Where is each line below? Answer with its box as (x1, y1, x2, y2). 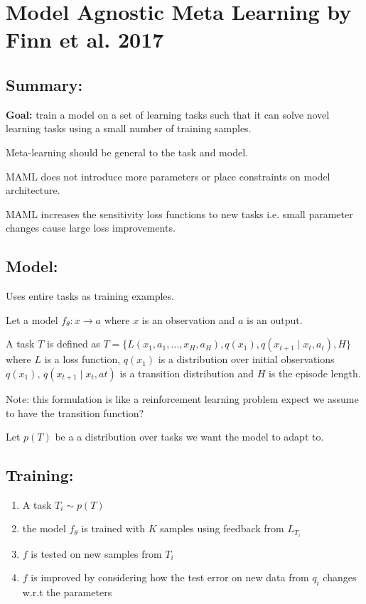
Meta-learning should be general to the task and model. (6, 144, 248, 159)
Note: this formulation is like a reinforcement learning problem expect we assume (6, 391, 359, 406)
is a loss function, (44, 352, 121, 367)
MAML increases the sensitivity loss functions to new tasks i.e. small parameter (6, 206, 353, 221)
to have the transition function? (6, 405, 144, 420)
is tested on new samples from (31, 546, 162, 561)
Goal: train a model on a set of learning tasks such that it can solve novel (6, 107, 330, 122)
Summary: (6, 73, 83, 95)
